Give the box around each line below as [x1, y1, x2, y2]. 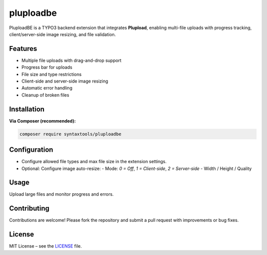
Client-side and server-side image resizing [21, 78, 108, 84]
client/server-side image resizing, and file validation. [9, 31, 116, 37]
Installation [9, 105, 44, 113]
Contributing [9, 204, 49, 212]
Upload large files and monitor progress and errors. [9, 191, 114, 197]
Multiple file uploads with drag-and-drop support [21, 57, 122, 63]
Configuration [9, 146, 53, 154]
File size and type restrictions [21, 71, 82, 77]
